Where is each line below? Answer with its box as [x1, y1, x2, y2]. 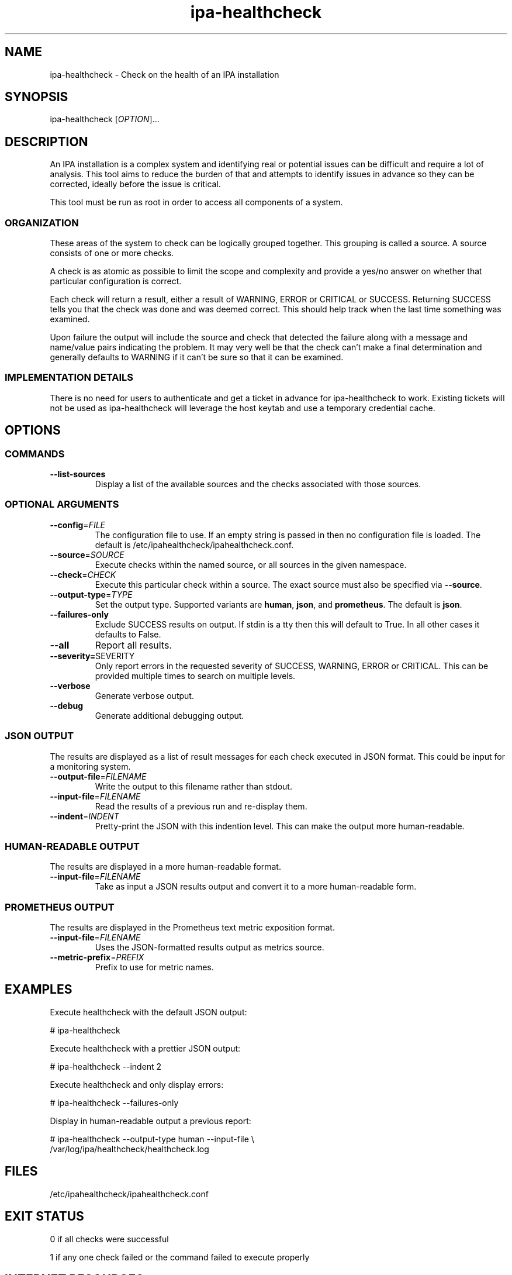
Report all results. [95, 639, 172, 651]
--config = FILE [50, 519, 105, 530]
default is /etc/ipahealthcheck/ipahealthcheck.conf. [95, 539, 294, 550]
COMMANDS [5, 447, 65, 460]
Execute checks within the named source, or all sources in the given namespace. [95, 559, 407, 570]
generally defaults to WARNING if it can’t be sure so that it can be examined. [50, 352, 344, 363]
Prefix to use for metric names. [95, 962, 214, 972]
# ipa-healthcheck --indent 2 [50, 1061, 162, 1071]
